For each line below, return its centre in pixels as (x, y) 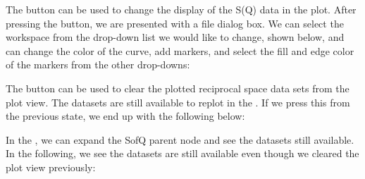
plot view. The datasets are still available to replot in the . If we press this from (178, 102)
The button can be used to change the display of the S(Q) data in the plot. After (181, 9)
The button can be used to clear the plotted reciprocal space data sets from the (178, 88)
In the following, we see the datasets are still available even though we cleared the (182, 153)
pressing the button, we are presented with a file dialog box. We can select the (175, 23)
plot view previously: (51, 167)
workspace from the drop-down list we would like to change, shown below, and (175, 37)
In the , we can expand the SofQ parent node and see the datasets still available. (180, 139)
